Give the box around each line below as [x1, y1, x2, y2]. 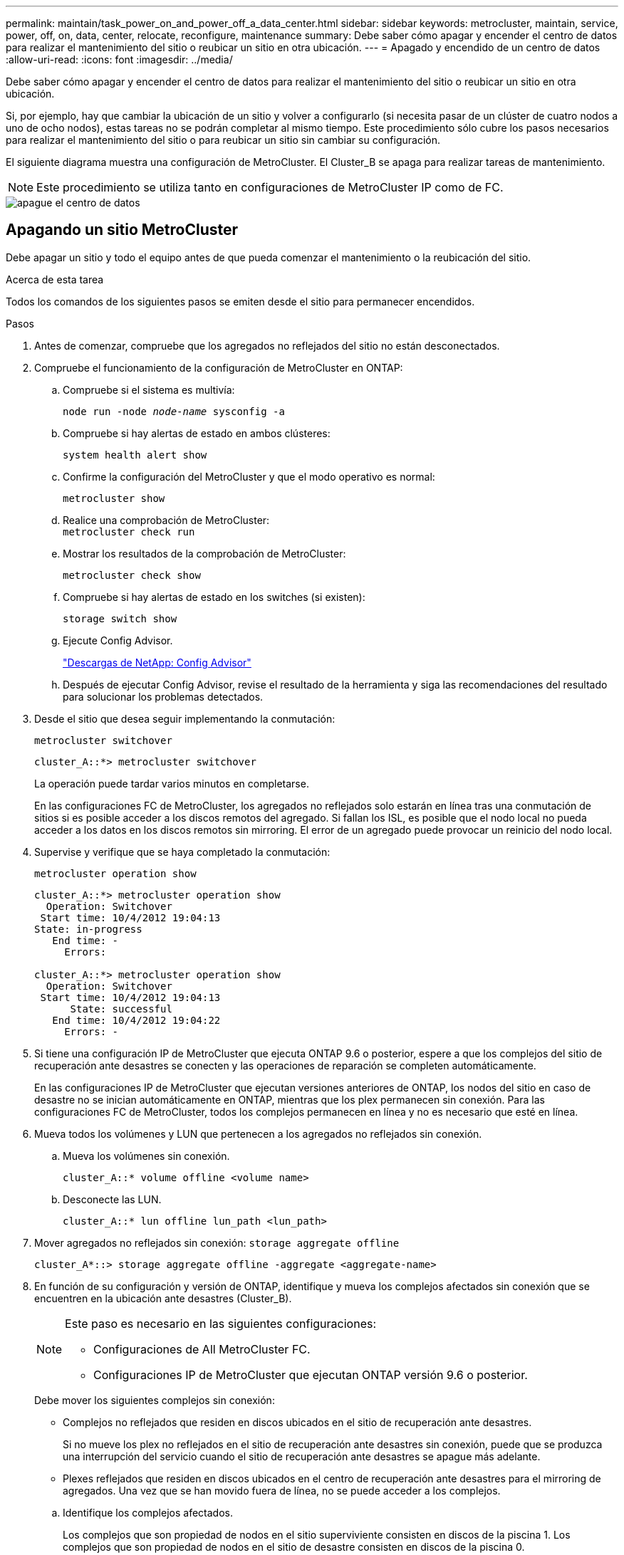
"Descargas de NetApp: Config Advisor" [63, 656, 251, 669]
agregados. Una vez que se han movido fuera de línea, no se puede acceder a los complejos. [63, 1484, 501, 1497]
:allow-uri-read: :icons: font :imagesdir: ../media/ [6, 53, 233, 66]
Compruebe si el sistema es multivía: [63, 383, 235, 396]
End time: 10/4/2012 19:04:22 [52, 1014, 221, 1026]
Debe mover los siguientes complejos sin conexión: [34, 1393, 275, 1406]
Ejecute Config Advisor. [63, 634, 173, 646]
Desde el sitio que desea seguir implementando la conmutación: [34, 712, 336, 725]
